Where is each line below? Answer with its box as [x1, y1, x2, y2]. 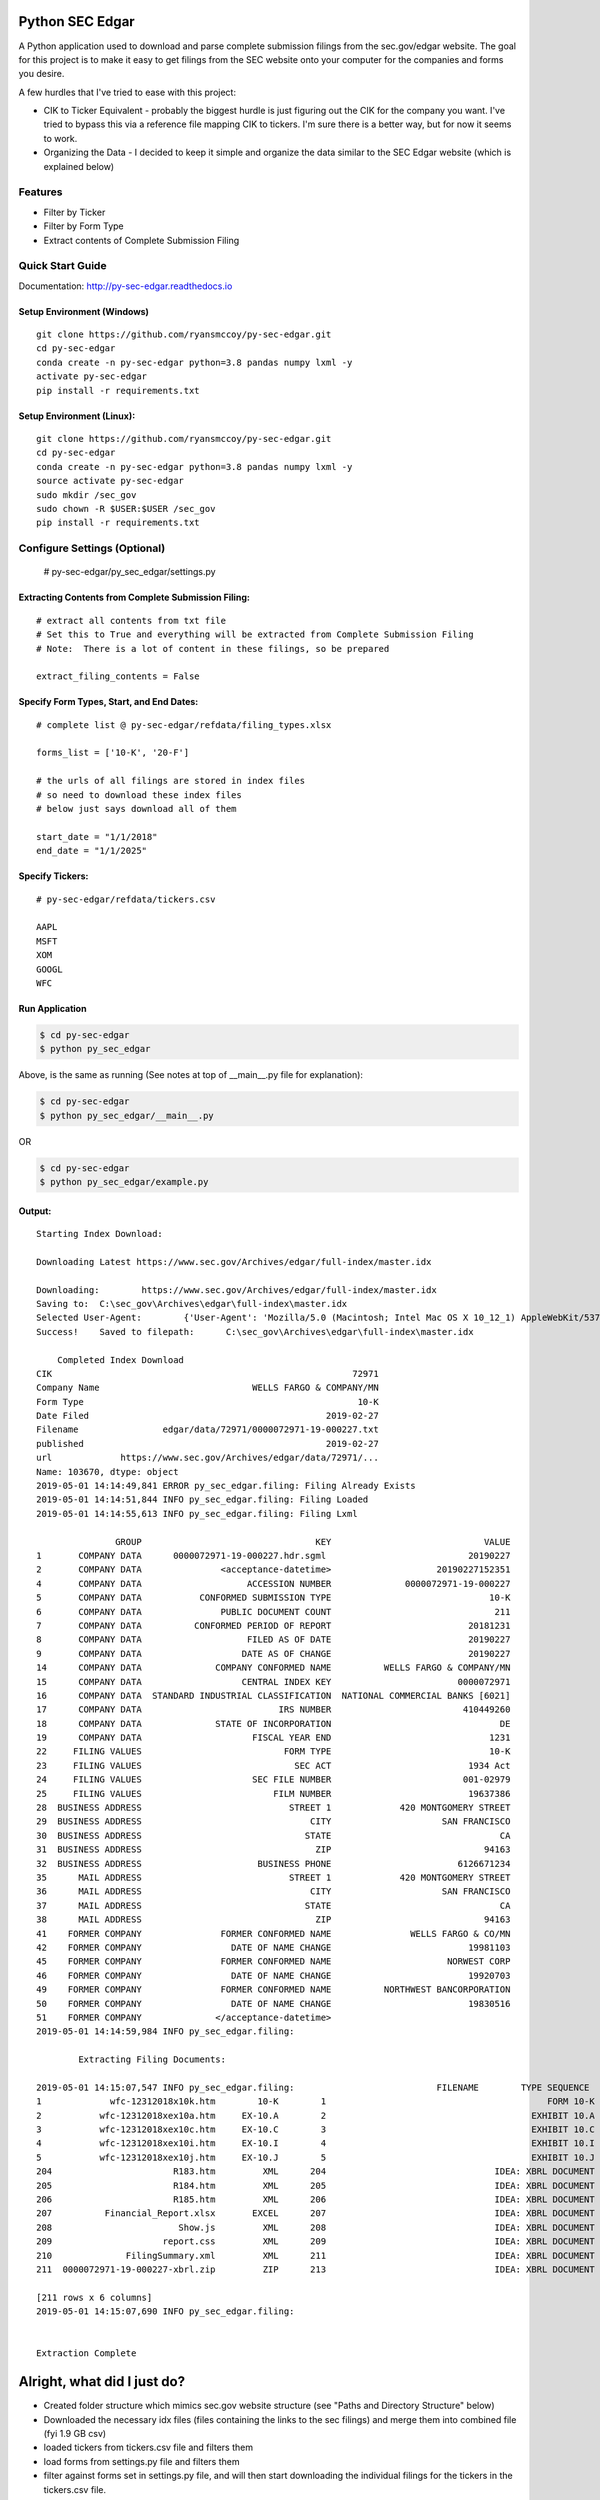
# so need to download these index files [36, 789, 242, 800]
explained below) [43, 160, 115, 172]
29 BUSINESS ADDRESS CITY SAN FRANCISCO [36, 1816, 511, 1827]
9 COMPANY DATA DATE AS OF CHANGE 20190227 [36, 1648, 511, 1659]
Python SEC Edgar [18, 13, 135, 30]
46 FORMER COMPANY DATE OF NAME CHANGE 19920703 [36, 1970, 511, 1981]
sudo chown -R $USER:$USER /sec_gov [36, 503, 216, 514]
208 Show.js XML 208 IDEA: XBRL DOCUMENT [36, 2221, 595, 2233]
